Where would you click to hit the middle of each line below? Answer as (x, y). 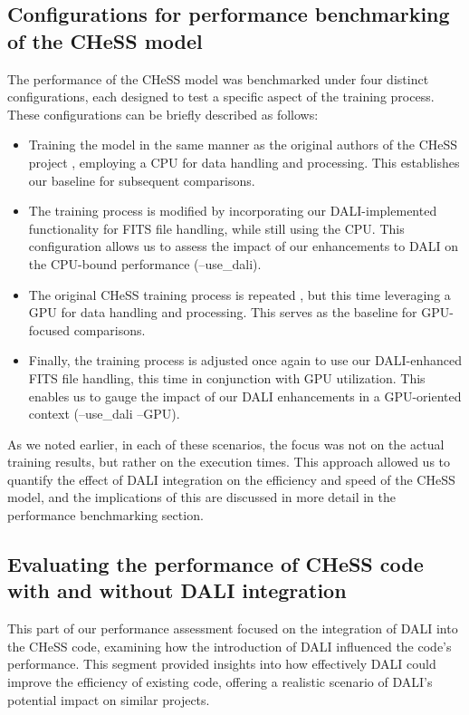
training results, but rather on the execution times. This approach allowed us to (229, 462)
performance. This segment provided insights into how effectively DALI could (222, 664)
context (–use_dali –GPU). (104, 414)
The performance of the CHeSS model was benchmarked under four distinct (218, 78)
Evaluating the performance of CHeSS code (215, 564)
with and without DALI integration (177, 590)
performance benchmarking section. (105, 515)
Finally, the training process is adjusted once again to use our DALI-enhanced (245, 360)
